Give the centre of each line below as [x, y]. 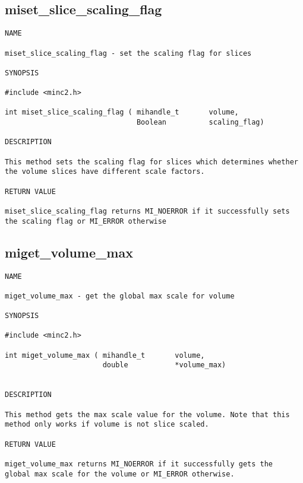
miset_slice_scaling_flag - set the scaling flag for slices [128, 53]
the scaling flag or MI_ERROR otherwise [86, 221]
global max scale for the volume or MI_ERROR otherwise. [120, 474]
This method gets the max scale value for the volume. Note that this [147, 414]
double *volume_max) [164, 365]
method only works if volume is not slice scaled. [107, 425]
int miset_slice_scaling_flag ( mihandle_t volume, [122, 112]
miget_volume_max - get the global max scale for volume [120, 296]
